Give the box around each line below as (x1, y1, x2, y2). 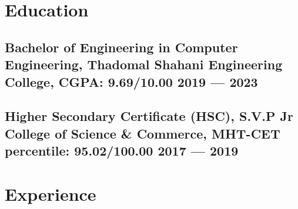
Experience (5, 181, 96, 205)
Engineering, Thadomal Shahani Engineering (5, 55, 283, 73)
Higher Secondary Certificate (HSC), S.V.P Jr (5, 107, 294, 125)
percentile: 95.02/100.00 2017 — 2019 (5, 141, 239, 160)
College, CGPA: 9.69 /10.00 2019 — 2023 (5, 72, 258, 90)
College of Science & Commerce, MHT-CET (5, 124, 280, 142)
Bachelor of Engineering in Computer (5, 38, 238, 56)
